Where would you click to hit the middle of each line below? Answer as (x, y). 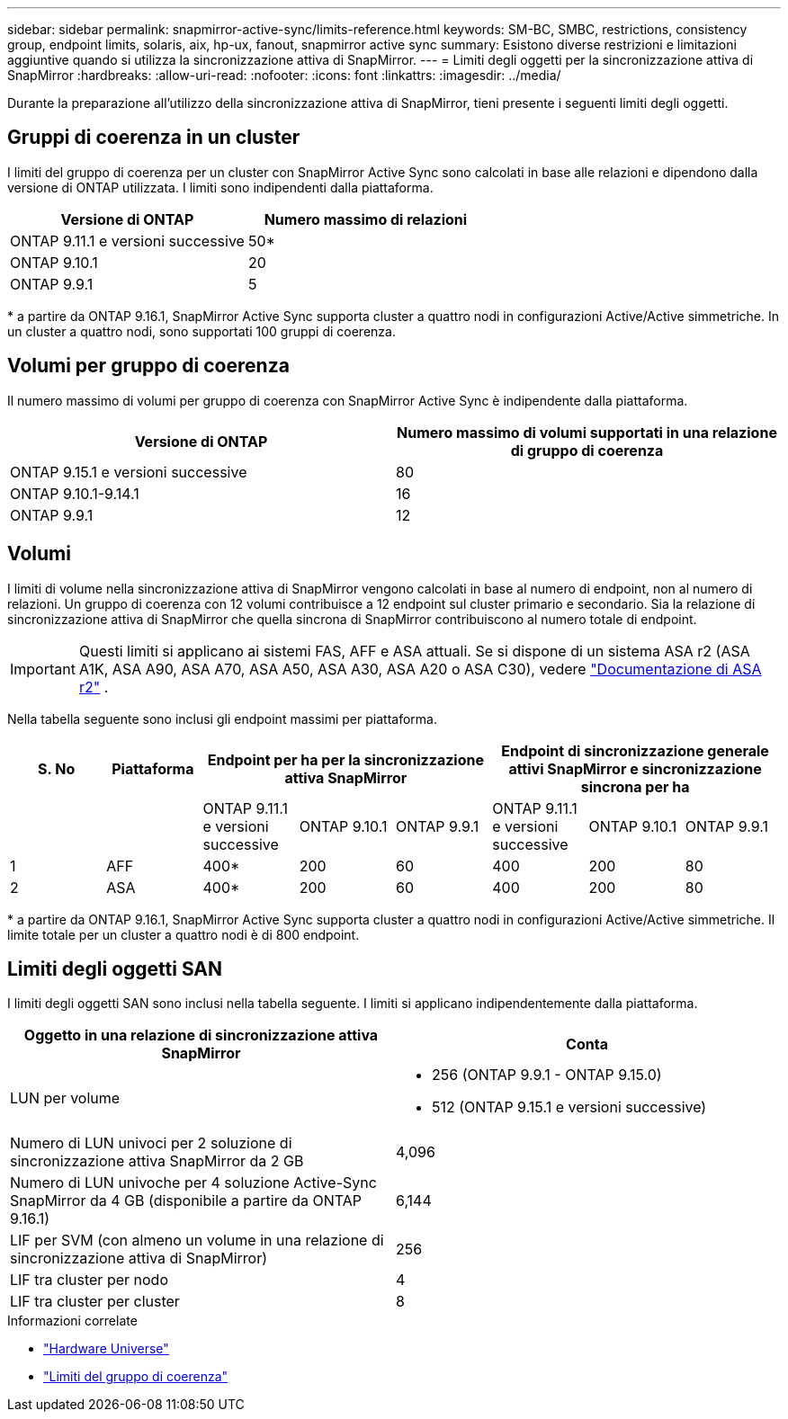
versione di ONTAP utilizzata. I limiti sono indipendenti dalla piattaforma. (220, 187)
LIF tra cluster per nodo (89, 1280)
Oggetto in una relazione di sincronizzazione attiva (201, 1035)
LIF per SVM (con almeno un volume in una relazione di (197, 1241)
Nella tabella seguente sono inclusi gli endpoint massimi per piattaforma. (222, 718)
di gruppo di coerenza (587, 450)
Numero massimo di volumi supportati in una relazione (587, 432)
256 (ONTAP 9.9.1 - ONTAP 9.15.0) (547, 1075)
